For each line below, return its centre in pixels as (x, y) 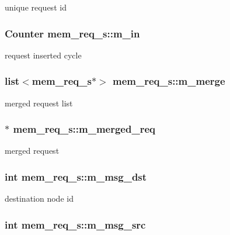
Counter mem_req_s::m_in (72, 33)
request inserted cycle (43, 55)
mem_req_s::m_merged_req (84, 129)
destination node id (39, 198)
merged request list (39, 103)
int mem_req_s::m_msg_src (75, 224)
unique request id (36, 7)
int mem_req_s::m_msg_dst (76, 176)
